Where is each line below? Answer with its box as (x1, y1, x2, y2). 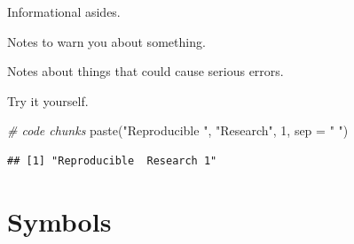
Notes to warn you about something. (7, 32, 206, 50)
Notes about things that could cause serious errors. (7, 62, 284, 80)
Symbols (7, 202, 112, 239)
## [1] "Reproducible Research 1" (7, 154, 217, 167)
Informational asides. (7, 3, 121, 20)
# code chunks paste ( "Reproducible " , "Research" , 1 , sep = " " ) (7, 121, 349, 140)
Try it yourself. (7, 91, 89, 110)
